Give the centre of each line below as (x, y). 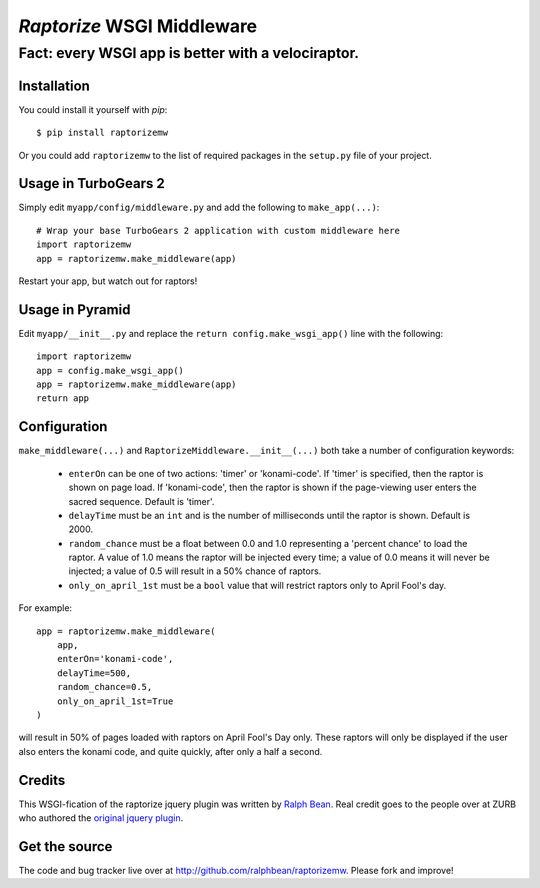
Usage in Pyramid (74, 309)
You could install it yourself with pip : (93, 109)
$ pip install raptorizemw (102, 133)
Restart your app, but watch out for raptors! (108, 281)
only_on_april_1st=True (115, 701)
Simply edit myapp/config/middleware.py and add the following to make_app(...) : (199, 207)
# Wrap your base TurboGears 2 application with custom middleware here (218, 230)
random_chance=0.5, (104, 687)
